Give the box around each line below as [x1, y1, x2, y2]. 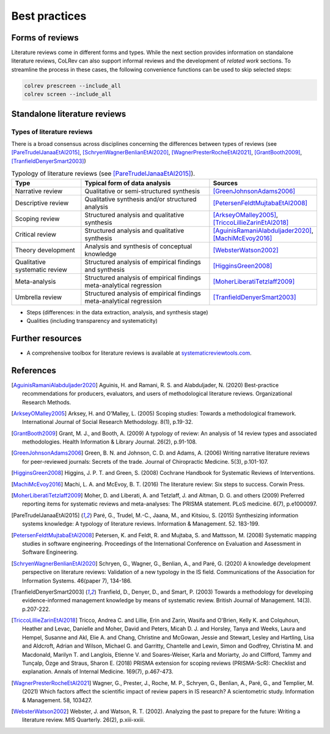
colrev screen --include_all [24, 91, 112, 98]
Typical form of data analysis [84, 178, 171, 187]
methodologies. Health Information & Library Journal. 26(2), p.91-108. [22, 438, 197, 445]
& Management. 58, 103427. [22, 696, 93, 704]
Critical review [15, 230, 57, 238]
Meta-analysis [15, 277, 56, 286]
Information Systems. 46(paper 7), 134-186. [22, 577, 132, 585]
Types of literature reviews [11, 127, 93, 136]
